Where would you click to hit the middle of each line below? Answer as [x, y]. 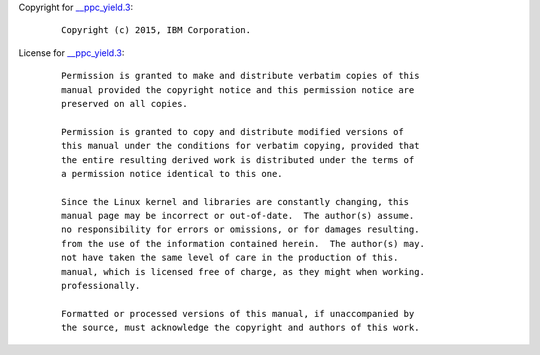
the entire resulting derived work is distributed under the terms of [238, 159]
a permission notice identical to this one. [172, 173]
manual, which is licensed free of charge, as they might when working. [243, 271]
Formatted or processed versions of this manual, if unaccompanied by [238, 313]
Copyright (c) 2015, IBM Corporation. [156, 30]
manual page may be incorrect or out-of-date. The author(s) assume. [238, 216]
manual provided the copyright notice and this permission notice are [238, 89]
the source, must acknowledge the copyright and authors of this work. [240, 328]
